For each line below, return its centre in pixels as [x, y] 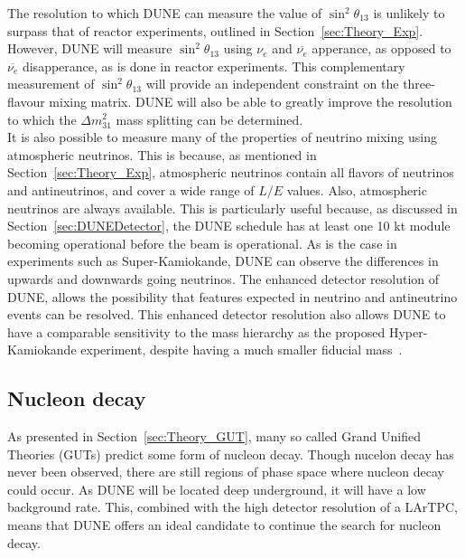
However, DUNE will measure [90, 48]
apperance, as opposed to [381, 48]
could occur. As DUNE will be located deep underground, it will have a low [217, 489]
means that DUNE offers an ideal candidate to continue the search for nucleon [224, 525]
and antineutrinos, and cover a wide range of [131, 189]
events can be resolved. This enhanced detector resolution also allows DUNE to [227, 314]
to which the [42, 119]
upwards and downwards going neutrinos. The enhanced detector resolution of [223, 278]
